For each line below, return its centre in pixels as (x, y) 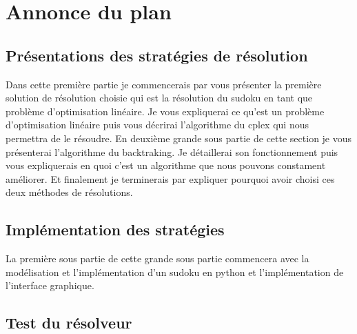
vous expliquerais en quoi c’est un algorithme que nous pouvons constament (166, 165)
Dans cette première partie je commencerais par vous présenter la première (164, 84)
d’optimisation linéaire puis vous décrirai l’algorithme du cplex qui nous (157, 125)
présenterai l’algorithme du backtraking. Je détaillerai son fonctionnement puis (172, 151)
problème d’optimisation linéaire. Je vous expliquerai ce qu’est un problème (165, 111)
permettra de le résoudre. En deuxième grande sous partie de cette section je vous (179, 138)
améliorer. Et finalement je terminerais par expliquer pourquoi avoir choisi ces (170, 178)
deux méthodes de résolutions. (69, 192)
